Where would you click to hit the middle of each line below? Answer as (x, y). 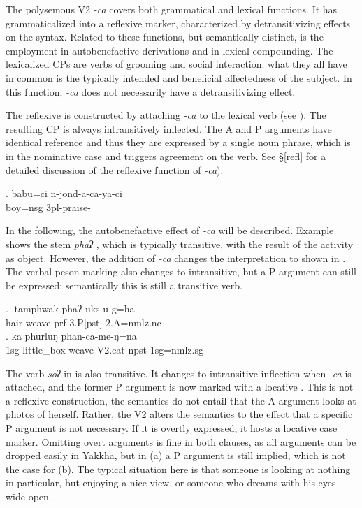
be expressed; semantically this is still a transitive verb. (124, 285)
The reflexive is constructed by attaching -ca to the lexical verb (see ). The (166, 115)
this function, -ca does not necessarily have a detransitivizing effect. (151, 91)
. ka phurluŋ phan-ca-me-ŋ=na (71, 336)
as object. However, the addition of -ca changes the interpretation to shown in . (176, 257)
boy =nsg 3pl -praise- (48, 206)
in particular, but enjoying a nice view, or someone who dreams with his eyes (171, 482)
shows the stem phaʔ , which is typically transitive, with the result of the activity (180, 244)
